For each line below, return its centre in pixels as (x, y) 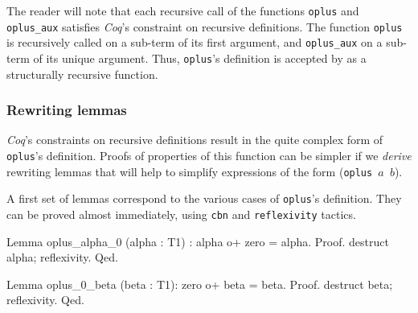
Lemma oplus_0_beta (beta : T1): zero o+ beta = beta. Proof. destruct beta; (200, 284)
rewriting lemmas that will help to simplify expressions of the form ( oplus (190, 171)
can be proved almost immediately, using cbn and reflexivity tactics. (181, 214)
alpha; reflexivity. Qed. (62, 257)
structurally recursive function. (82, 74)
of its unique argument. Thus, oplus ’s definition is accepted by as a (200, 58)
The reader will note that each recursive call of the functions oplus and (183, 10)
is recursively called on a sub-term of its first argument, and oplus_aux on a (195, 42)
